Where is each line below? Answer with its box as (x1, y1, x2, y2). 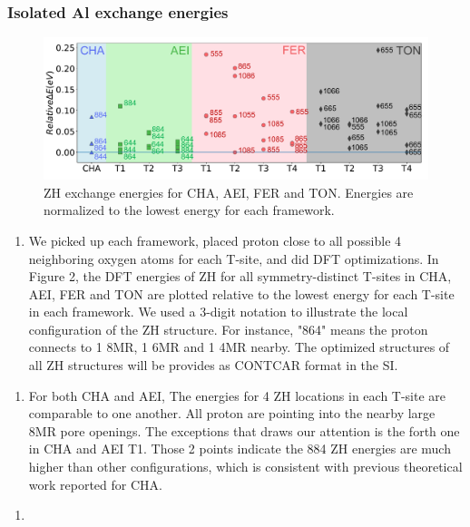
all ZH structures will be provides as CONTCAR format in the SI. (28, 356, 398, 375)
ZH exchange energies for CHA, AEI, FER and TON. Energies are (44, 182, 414, 201)
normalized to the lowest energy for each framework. (44, 200, 335, 220)
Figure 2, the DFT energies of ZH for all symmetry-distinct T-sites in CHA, (28, 267, 452, 286)
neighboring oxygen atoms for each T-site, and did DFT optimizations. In (28, 249, 439, 268)
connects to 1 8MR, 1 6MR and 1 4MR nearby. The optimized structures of (28, 337, 450, 356)
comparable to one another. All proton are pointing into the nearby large (28, 404, 436, 423)
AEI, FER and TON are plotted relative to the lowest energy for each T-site (28, 284, 455, 303)
